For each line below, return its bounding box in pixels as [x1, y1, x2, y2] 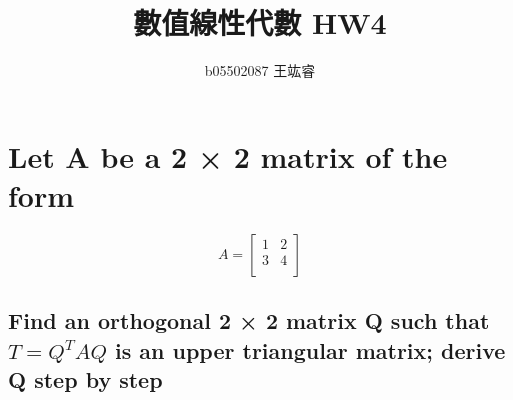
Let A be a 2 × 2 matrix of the [8, 135, 448, 176]
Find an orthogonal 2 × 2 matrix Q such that [8, 305, 490, 336]
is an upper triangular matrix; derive [115, 334, 506, 365]
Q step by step [8, 364, 163, 395]
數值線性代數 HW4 [133, 2, 387, 43]
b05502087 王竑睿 [204, 60, 316, 81]
